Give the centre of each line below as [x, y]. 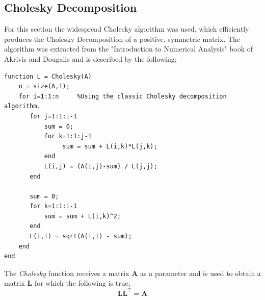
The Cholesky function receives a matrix [67, 273]
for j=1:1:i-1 [54, 116]
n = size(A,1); [44, 86]
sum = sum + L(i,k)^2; [83, 216]
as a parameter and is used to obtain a [201, 273]
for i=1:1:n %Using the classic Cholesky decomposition [123, 96]
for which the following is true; [82, 283]
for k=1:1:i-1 [54, 206]
